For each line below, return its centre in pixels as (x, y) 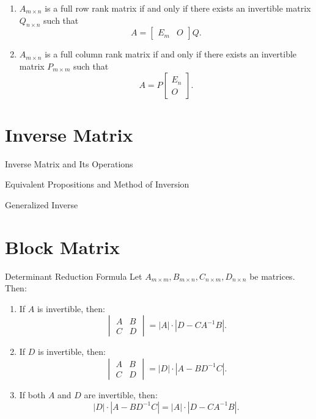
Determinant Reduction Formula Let (74, 276)
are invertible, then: (121, 394)
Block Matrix (62, 246)
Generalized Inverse (42, 204)
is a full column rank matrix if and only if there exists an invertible (171, 54)
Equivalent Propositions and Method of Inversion (97, 184)
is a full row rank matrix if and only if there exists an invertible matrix (178, 8)
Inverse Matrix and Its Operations (69, 163)
